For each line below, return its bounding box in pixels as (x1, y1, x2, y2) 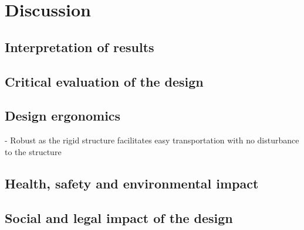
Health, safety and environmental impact (5, 174, 259, 192)
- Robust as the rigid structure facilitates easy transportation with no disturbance (5, 134, 299, 146)
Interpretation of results (5, 37, 154, 56)
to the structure (5, 145, 62, 157)
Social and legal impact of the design (5, 208, 233, 226)
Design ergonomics (5, 107, 121, 125)
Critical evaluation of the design (5, 72, 204, 90)
